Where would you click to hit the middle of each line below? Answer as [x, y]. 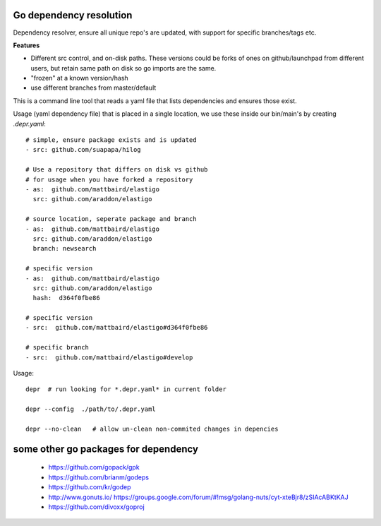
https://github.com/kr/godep [90, 487]
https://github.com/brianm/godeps [99, 477]
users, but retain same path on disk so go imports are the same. [123, 68]
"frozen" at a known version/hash [79, 78]
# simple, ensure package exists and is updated [111, 140]
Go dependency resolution [73, 15]
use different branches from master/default [93, 88]
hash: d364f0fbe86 [66, 298]
